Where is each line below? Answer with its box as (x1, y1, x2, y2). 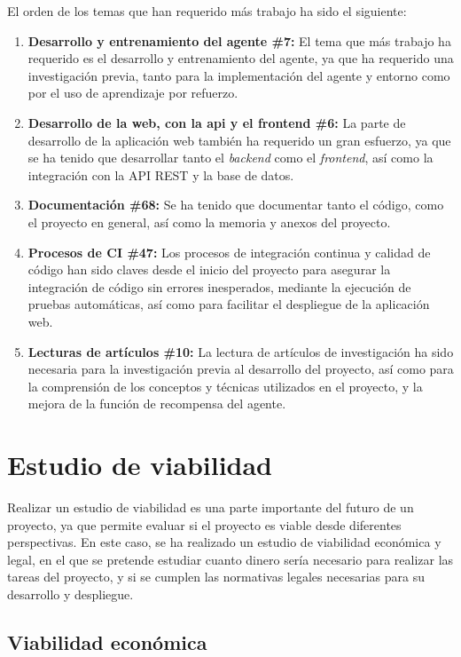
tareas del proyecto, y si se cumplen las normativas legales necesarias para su (7, 567, 425, 586)
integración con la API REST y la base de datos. (27, 165, 294, 184)
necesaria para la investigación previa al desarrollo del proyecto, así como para (27, 360, 454, 378)
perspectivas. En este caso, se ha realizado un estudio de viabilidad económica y (7, 533, 441, 551)
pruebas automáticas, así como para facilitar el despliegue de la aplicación (27, 295, 430, 313)
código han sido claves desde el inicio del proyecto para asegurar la (27, 260, 391, 279)
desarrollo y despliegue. (7, 584, 134, 603)
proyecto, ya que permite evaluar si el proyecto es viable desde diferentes (7, 515, 402, 534)
